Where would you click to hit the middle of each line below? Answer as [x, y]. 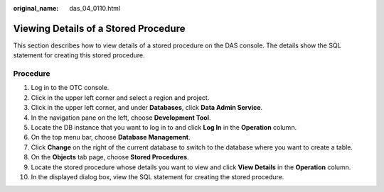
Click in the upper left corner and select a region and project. [120, 97]
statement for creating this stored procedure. [79, 55]
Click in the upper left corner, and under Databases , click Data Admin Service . [147, 108]
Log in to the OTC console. [70, 88]
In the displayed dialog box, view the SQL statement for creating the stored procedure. [158, 176]
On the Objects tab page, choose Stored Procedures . [110, 157]
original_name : [36, 8]
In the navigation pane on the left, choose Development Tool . [121, 118]
